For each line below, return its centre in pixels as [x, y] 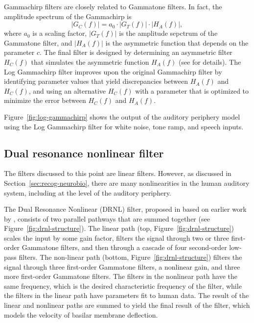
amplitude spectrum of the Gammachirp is [68, 16]
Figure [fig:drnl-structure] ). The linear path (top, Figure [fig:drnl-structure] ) [119, 228]
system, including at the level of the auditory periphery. [88, 192]
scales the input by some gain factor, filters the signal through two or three [116, 237]
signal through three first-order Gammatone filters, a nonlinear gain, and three [122, 266]
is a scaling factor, [60, 33]
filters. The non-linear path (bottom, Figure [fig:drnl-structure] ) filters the [130, 257]
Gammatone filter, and [38, 42]
